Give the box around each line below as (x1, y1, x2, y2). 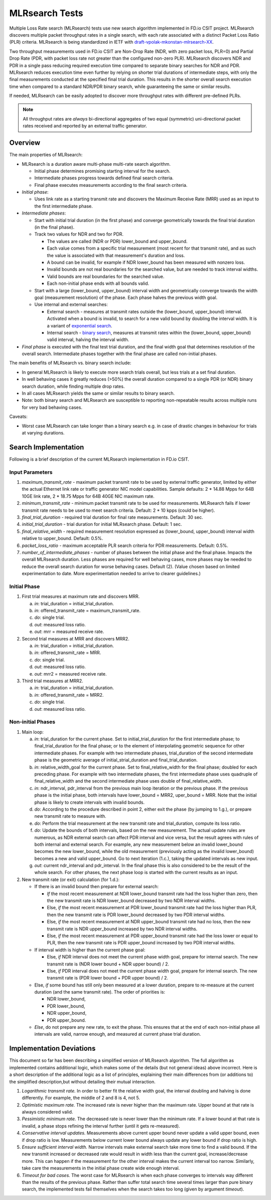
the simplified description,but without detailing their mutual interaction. (9, 1078, 156, 1084)
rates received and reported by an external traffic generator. (23, 123, 148, 129)
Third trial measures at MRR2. (22, 678, 84, 684)
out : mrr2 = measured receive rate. (34, 671, 107, 677)
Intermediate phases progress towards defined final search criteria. (34, 175, 174, 181)
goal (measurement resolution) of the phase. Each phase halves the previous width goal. (34, 294, 218, 300)
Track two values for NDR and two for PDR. (34, 231, 124, 237)
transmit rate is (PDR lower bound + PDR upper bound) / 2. (47, 975, 168, 981)
